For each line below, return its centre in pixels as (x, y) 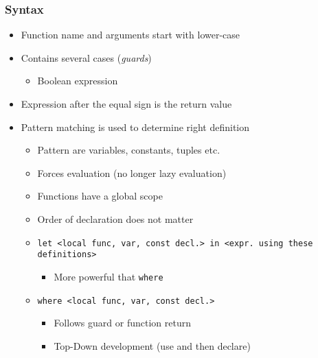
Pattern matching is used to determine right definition (135, 127)
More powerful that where (109, 276)
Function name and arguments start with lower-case (130, 35)
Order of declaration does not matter (115, 218)
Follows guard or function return (122, 323)
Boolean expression (78, 81)
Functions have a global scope (100, 196)
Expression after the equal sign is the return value (126, 104)
